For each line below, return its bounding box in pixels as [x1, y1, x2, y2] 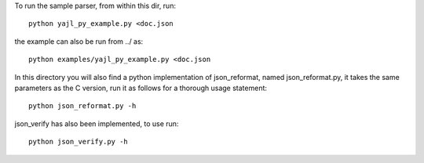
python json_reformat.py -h [28, 102, 137, 110]
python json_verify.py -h [28, 137, 129, 147]
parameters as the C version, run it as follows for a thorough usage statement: [14, 83, 267, 92]
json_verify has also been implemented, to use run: [14, 118, 179, 129]
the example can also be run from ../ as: [14, 36, 144, 46]
